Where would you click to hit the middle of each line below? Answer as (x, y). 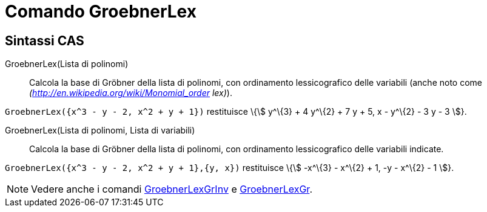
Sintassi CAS (45, 40)
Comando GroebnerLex (101, 11)
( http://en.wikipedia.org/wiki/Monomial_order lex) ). (131, 93)
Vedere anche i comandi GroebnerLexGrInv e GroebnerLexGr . (172, 189)
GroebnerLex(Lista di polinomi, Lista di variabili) (100, 130)
